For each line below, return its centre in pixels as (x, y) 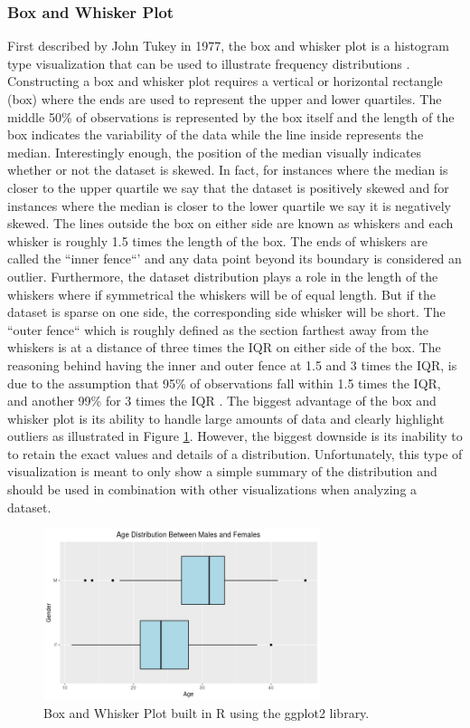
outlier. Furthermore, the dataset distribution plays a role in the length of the (223, 276)
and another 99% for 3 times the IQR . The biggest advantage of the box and (222, 401)
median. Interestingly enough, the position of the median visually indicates (215, 152)
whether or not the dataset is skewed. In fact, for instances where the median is (228, 170)
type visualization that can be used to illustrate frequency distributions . (209, 63)
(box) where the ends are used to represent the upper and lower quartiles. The (225, 99)
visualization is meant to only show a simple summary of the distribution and (222, 471)
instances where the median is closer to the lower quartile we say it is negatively (229, 205)
